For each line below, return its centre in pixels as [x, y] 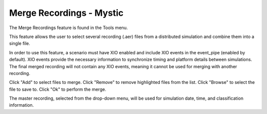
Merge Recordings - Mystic [66, 13]
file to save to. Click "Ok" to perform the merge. [58, 89]
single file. [20, 43]
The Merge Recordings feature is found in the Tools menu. [68, 28]
